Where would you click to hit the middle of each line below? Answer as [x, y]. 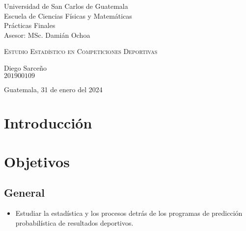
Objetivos [37, 161]
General [24, 192]
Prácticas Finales [30, 25]
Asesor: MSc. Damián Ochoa [47, 35]
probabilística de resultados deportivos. [74, 222]
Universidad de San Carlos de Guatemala [66, 6]
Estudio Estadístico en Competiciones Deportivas [81, 51]
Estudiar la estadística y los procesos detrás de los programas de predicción [129, 213]
